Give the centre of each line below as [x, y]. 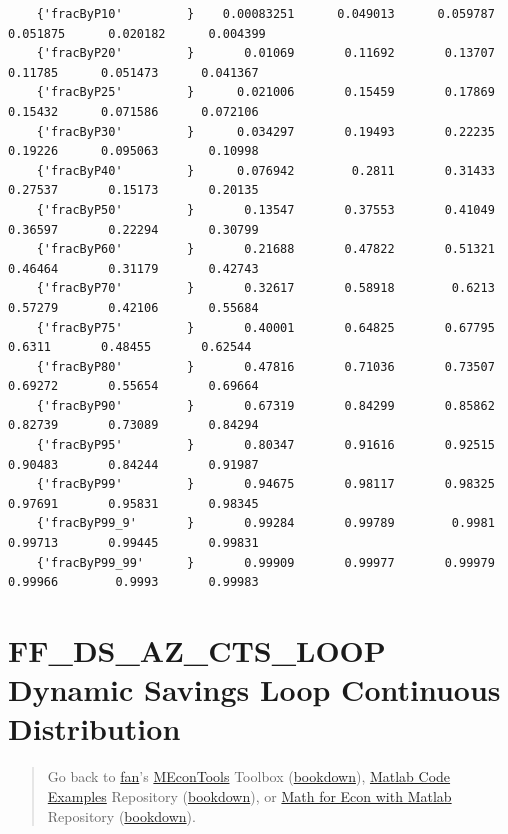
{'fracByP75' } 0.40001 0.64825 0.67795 [265, 327]
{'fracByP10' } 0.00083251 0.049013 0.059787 [265, 14]
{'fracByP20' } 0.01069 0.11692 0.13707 [265, 53]
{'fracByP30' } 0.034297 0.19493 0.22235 [265, 131]
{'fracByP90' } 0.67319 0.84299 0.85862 [265, 405]
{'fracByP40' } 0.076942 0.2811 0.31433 [265, 170]
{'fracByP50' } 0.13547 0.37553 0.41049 [265, 209]
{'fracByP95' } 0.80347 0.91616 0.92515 [265, 445]
